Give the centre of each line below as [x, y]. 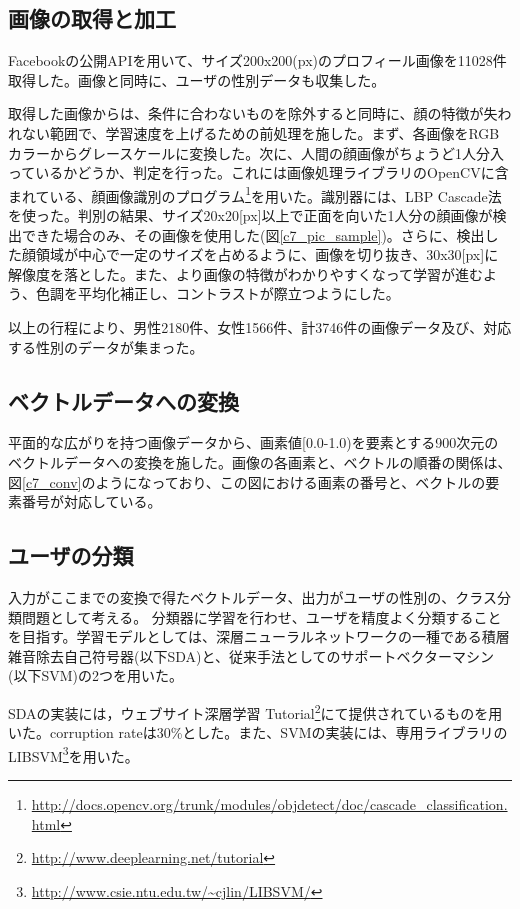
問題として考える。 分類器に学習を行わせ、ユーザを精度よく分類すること [261, 616]
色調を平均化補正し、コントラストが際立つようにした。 [217, 293]
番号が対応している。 [91, 501]
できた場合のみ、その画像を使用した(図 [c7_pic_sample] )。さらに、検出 [253, 234]
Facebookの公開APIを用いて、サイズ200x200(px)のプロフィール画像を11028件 [257, 60]
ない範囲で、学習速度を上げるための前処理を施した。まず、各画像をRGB [260, 132]
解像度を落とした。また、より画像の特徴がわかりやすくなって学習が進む [246, 273]
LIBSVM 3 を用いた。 [73, 754]
